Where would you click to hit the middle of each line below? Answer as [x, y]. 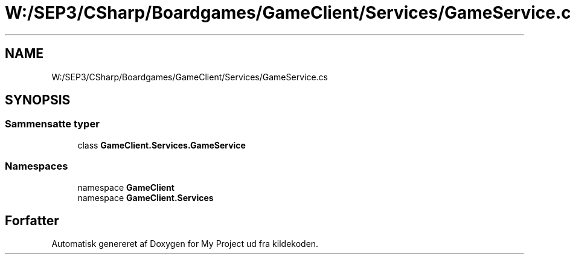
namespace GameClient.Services [146, 197]
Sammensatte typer [52, 124]
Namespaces [37, 166]
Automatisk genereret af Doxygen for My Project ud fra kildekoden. [185, 244]
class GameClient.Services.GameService [162, 145]
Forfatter [32, 220]
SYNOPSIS [38, 100]
